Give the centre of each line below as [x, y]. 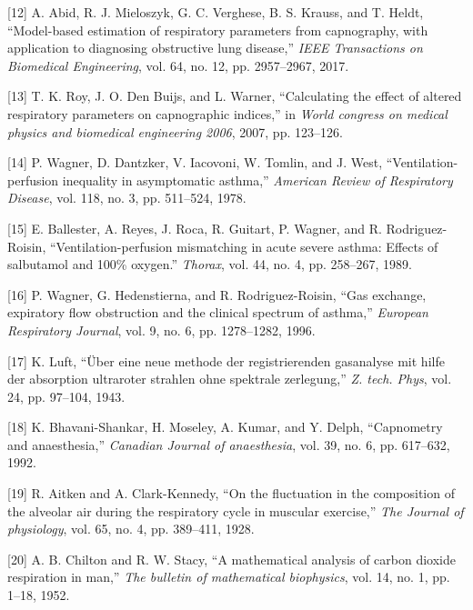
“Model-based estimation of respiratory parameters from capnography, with [218, 30]
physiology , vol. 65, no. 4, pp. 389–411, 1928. [131, 529]
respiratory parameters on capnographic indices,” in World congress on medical [227, 113]
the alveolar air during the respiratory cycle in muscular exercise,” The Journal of [236, 510]
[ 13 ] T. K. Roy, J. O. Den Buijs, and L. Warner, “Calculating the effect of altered [235, 96]
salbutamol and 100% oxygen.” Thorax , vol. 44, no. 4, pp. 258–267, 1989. [210, 264]
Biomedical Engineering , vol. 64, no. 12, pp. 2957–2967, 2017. [178, 65]
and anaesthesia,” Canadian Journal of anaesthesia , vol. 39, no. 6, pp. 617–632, [229, 444]
